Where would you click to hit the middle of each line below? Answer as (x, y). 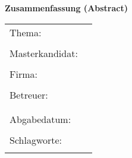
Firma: (23, 74)
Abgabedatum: (40, 119)
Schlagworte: (36, 140)
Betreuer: (29, 94)
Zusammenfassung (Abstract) (66, 8)
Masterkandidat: (44, 53)
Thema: (26, 32)
